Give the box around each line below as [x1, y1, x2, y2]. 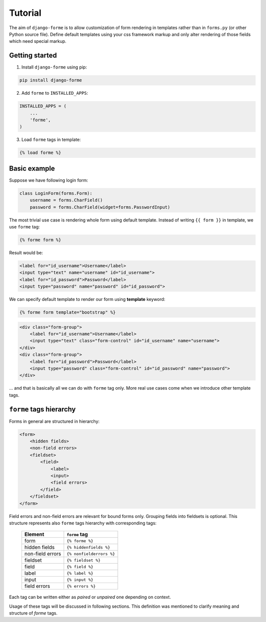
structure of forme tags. [9, 610, 58, 616]
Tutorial [9, 7, 42, 18]
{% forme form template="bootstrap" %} [19, 310, 116, 315]
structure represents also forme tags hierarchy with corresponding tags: [9, 520, 157, 526]
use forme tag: [9, 223, 40, 229]
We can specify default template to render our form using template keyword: [9, 296, 166, 302]
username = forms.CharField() [30, 197, 103, 203]
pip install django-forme [19, 77, 82, 83]
